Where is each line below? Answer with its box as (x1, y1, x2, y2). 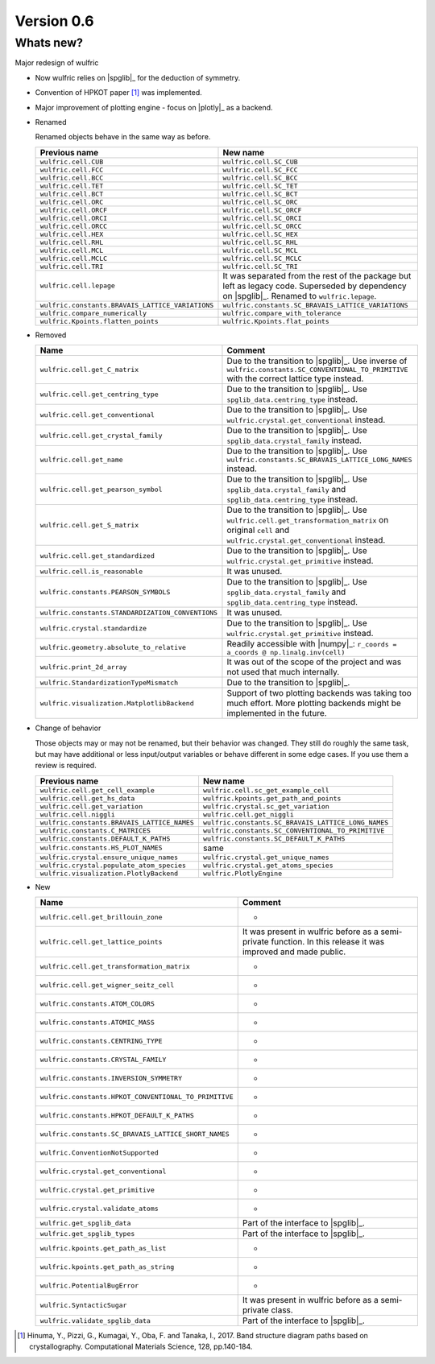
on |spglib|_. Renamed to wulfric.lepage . (222, 290, 377, 301)
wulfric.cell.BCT (39, 189, 104, 198)
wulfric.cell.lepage (39, 282, 116, 290)
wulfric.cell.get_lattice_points (39, 937, 163, 946)
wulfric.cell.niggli (39, 810, 116, 819)
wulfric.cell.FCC (39, 165, 104, 174)
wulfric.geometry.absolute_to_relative (39, 643, 187, 652)
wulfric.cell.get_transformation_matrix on (226, 515, 389, 526)
